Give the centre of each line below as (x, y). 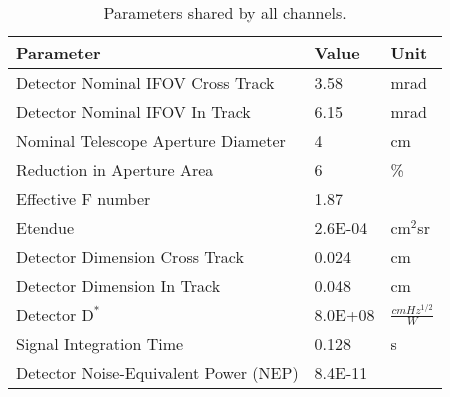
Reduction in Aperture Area (115, 169)
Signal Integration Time (100, 343)
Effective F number (83, 198)
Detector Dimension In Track (118, 285)
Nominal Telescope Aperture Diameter (151, 140)
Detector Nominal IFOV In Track (133, 111)
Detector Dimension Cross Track (130, 256)
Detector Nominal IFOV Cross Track (145, 82)
